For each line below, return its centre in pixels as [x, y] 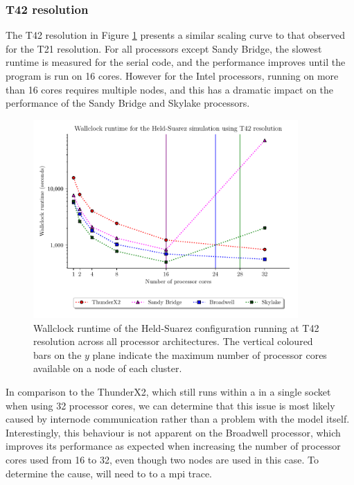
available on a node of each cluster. [108, 368]
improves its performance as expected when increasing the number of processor [173, 446]
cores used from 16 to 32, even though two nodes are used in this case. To [162, 459]
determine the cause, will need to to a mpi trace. [109, 473]
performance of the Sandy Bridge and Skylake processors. [128, 103]
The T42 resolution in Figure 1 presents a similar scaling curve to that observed [176, 35]
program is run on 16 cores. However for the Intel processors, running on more [172, 76]
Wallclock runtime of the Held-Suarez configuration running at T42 [176, 327]
